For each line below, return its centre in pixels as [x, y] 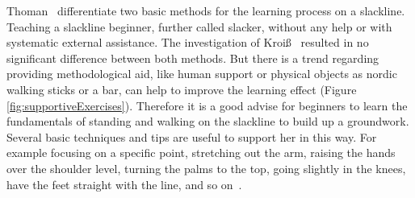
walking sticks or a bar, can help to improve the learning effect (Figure [182, 89]
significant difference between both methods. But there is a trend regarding [193, 58]
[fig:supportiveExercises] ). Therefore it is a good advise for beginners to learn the [207, 105]
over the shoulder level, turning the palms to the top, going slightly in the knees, [206, 168]
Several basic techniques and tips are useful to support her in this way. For [192, 136]
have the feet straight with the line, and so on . [124, 184]
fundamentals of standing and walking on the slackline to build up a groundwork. [208, 121]
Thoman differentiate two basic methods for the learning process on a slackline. [206, 10]
